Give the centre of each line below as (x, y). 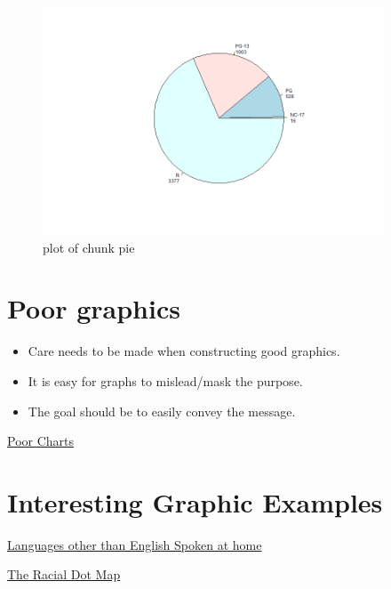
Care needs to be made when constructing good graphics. (184, 351)
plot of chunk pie (89, 247)
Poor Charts (41, 441)
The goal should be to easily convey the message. (162, 411)
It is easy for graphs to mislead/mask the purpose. (165, 380)
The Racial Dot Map (64, 574)
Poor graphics (94, 308)
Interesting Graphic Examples (195, 501)
